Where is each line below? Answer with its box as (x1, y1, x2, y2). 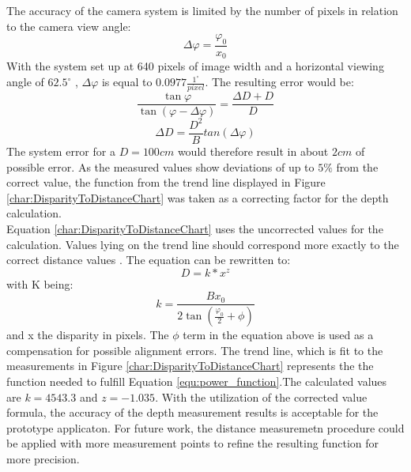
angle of (6, 74, 44, 90)
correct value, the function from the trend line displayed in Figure (6, 174, 326, 191)
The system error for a (6, 143, 115, 159)
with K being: (6, 275, 74, 292)
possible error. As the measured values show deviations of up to (6, 158, 315, 175)
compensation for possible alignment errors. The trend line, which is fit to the (6, 342, 383, 358)
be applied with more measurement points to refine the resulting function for (6, 435, 379, 451)
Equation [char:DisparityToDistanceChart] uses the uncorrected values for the (6, 220, 383, 236)
